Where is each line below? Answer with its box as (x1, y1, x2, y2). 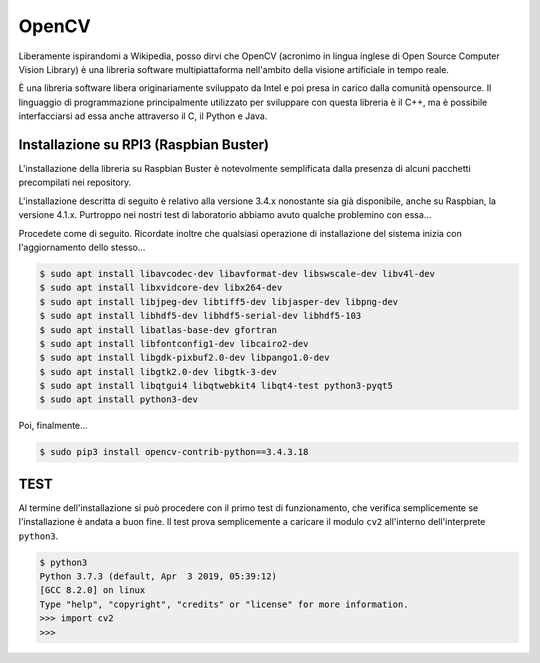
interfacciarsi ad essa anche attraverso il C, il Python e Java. (18, 110, 268, 122)
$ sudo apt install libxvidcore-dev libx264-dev (39, 282, 283, 294)
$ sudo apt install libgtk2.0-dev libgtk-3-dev (39, 366, 277, 377)
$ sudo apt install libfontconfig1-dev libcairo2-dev (39, 338, 309, 349)
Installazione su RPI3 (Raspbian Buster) (18, 136, 270, 153)
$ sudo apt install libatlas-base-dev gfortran (39, 324, 277, 335)
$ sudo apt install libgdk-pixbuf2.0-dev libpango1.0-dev (39, 352, 330, 364)
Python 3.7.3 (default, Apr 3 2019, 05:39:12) (39, 571, 277, 582)
